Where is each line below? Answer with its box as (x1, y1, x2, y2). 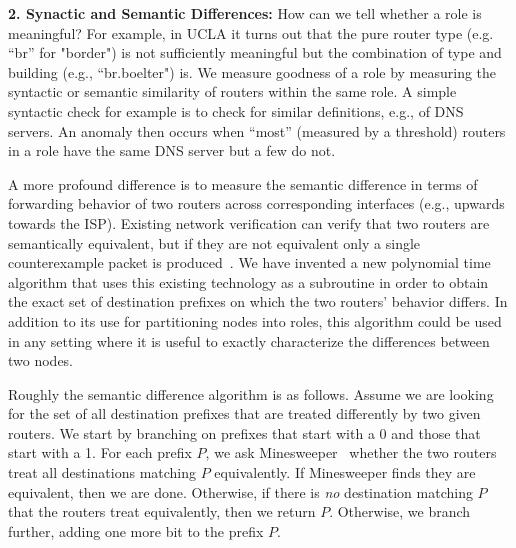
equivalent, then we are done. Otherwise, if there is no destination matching (8, 481, 473, 502)
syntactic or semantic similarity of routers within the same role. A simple (8, 81, 457, 102)
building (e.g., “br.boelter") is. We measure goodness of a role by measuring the (8, 61, 497, 82)
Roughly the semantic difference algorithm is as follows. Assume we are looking (8, 383, 494, 404)
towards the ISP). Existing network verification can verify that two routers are (8, 212, 490, 233)
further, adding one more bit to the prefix (8, 520, 264, 541)
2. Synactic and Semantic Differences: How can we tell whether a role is (8, 3, 482, 23)
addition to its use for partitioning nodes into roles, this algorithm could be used (8, 310, 502, 331)
